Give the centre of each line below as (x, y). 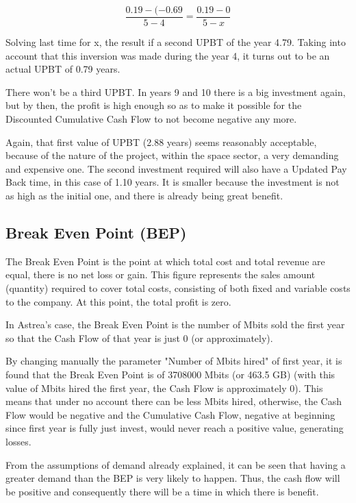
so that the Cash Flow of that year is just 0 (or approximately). (139, 338)
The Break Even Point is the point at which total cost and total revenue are (165, 261)
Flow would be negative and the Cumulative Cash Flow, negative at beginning (170, 414)
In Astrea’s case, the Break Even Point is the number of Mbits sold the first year (175, 324)
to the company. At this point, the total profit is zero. (118, 301)
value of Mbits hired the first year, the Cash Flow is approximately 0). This (164, 388)
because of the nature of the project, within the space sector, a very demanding (172, 155)
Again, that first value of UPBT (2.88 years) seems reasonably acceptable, (161, 142)
